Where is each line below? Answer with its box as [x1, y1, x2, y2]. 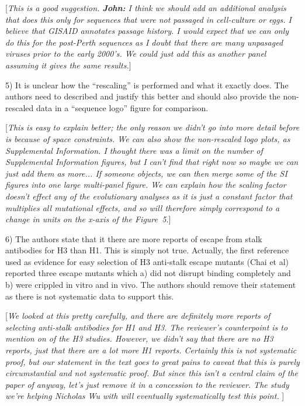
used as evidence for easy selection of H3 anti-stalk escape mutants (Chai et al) [5, 255, 289, 267]
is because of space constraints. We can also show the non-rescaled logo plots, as [5, 132, 290, 144]
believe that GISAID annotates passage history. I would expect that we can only [5, 25, 289, 37]
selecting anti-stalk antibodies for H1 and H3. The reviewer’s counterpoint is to [5, 321, 288, 333]
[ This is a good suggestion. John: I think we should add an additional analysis [5, 2, 286, 13]
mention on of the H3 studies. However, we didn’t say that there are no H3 [5, 332, 273, 345]
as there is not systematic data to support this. [5, 290, 174, 302]
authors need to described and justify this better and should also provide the [5, 90, 280, 102]
